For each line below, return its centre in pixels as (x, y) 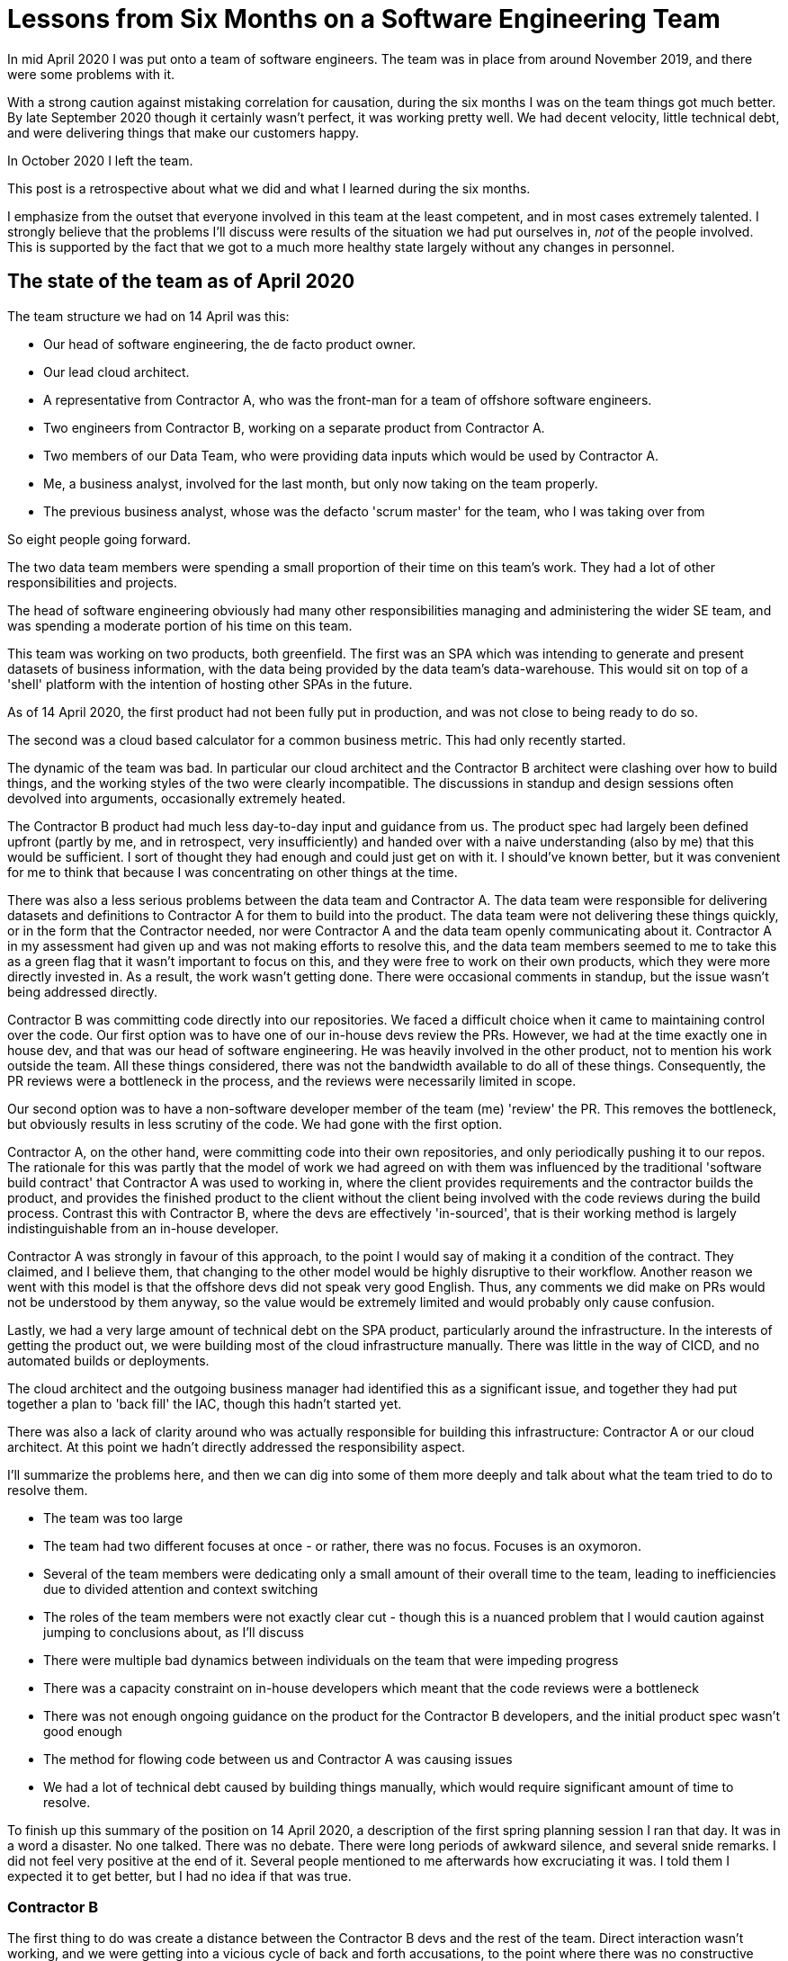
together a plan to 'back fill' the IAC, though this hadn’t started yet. (205, 1403)
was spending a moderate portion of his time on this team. (180, 625)
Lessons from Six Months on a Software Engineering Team (364, 19)
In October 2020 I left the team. (100, 160)
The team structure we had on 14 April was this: (148, 316)
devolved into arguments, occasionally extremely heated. (177, 798)
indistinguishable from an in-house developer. (143, 1228)
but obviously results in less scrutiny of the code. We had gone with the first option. (255, 1124)
